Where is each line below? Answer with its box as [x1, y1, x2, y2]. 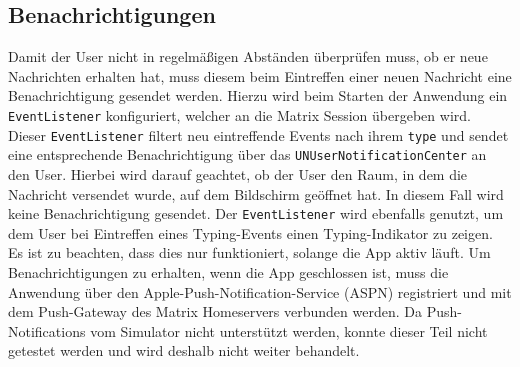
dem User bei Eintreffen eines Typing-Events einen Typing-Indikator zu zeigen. [8, 222, 493, 243]
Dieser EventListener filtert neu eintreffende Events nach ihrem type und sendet [8, 124, 509, 145]
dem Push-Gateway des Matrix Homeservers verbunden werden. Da [8, 301, 422, 322]
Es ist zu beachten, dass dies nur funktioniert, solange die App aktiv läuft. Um [8, 242, 491, 263]
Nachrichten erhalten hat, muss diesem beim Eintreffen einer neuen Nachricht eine [8, 65, 512, 86]
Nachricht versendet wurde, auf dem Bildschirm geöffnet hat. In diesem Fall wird [8, 183, 504, 204]
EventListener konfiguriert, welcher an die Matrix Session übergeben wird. [8, 104, 471, 125]
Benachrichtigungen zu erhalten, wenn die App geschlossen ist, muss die [8, 261, 449, 282]
